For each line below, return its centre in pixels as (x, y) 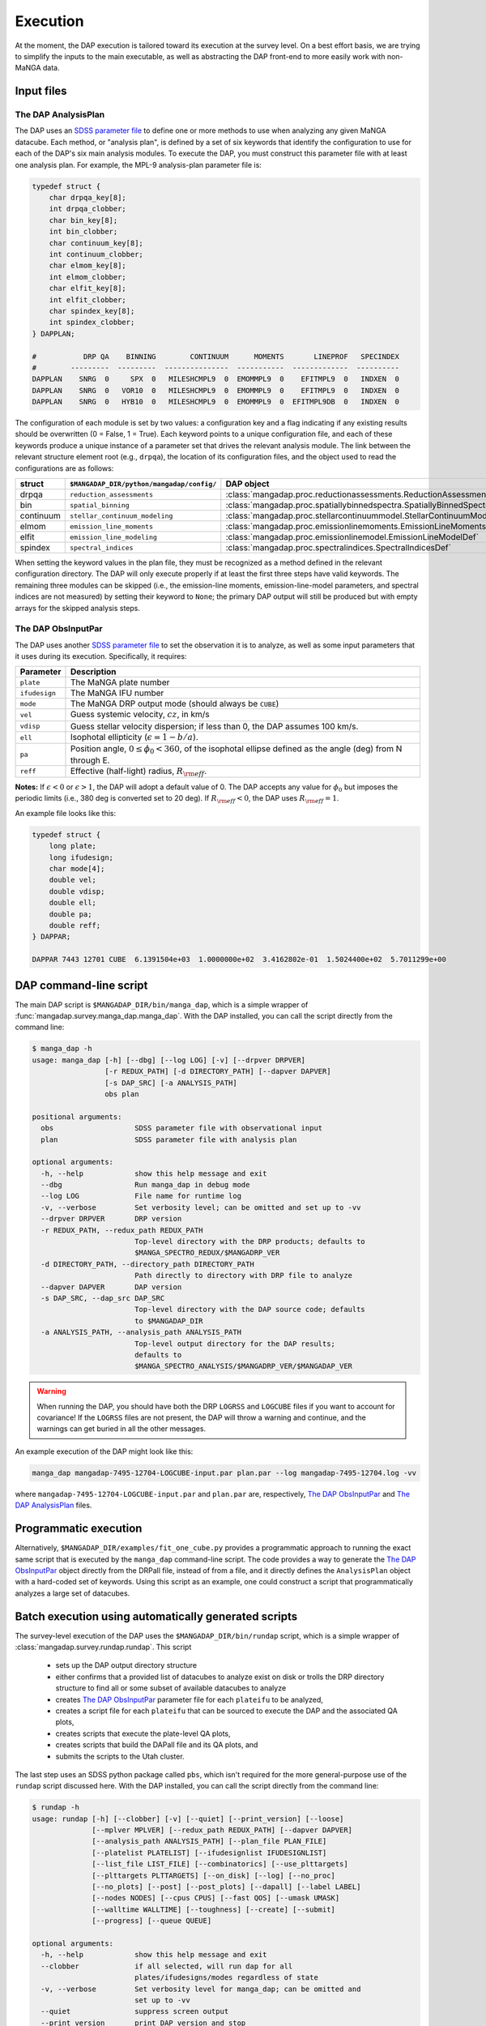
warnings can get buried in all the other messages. (122, 1429)
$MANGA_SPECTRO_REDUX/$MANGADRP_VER (207, 1253)
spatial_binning (99, 505)
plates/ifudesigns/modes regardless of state (226, 1978)
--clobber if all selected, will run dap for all (167, 1966)
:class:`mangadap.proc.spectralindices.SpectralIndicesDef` (338, 547)
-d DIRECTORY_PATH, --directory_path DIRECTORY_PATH (147, 1264)
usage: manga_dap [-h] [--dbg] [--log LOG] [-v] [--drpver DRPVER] (169, 1060)
